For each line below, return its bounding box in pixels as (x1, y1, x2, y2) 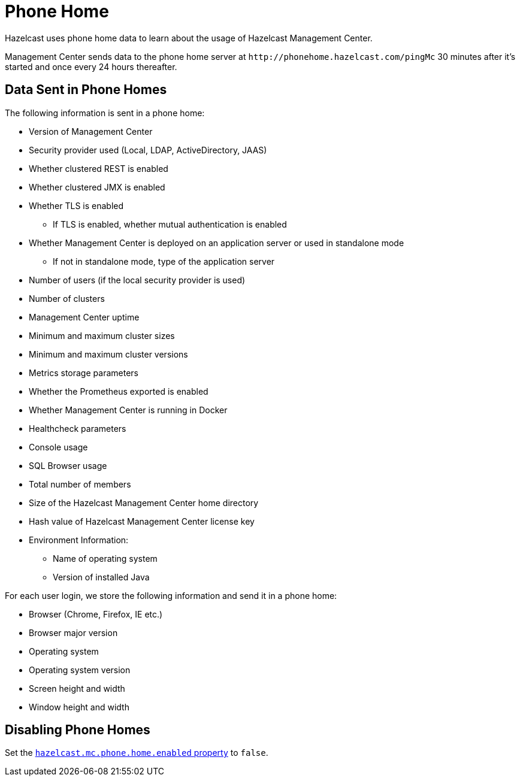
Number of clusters (29, 293, 105, 304)
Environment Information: (29, 534, 129, 545)
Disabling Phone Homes (5, 722, 150, 738)
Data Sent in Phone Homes (5, 82, 167, 98)
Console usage (29, 441, 88, 452)
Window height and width (29, 701, 129, 712)
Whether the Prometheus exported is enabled (29, 386, 208, 396)
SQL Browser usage (29, 460, 107, 471)
